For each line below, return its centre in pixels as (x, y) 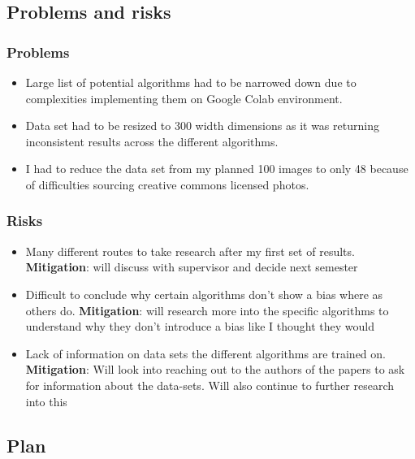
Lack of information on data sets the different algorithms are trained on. (205, 353)
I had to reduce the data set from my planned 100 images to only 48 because (217, 169)
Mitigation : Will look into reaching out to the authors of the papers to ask (215, 369)
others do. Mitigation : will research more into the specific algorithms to (207, 310)
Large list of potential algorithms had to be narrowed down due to (191, 82)
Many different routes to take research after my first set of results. (190, 251)
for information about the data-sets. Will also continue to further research (210, 385)
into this (46, 401)
